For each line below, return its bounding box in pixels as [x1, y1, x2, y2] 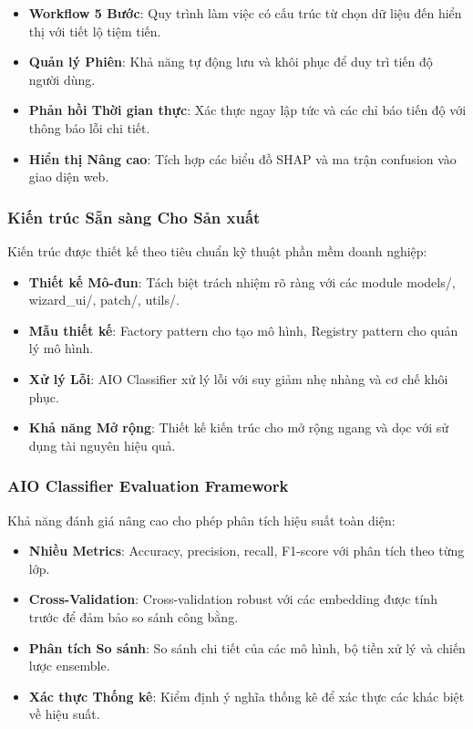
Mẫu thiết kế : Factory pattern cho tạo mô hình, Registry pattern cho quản [28, 320, 458, 339]
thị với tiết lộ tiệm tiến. [28, 21, 161, 40]
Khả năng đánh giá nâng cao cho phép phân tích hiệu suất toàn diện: [7, 510, 396, 529]
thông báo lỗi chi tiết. [28, 118, 150, 137]
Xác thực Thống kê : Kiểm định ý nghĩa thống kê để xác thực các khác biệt [28, 686, 465, 705]
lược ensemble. [28, 656, 110, 675]
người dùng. [28, 69, 96, 89]
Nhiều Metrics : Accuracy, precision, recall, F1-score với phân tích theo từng [28, 541, 465, 560]
